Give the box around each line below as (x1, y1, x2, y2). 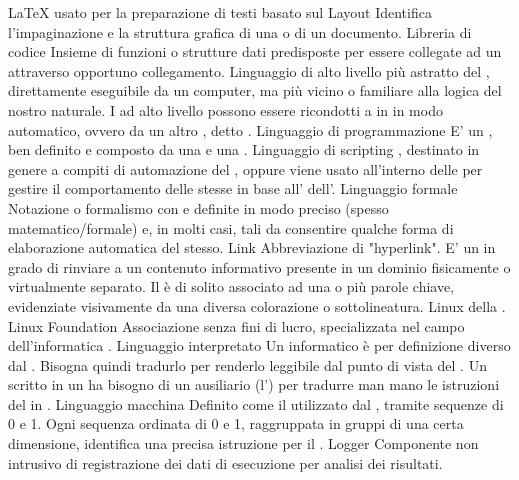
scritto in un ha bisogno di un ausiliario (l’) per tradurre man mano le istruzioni (8, 374, 500, 395)
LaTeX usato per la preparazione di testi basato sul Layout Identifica (8, 2, 432, 22)
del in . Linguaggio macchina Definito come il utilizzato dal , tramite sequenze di (8, 393, 504, 414)
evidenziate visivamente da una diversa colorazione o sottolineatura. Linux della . (8, 295, 506, 316)
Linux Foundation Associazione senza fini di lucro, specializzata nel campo (8, 315, 465, 336)
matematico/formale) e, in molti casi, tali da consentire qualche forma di (8, 217, 454, 238)
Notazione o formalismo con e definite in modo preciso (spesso (8, 197, 389, 218)
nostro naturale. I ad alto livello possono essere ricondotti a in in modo (8, 99, 443, 120)
